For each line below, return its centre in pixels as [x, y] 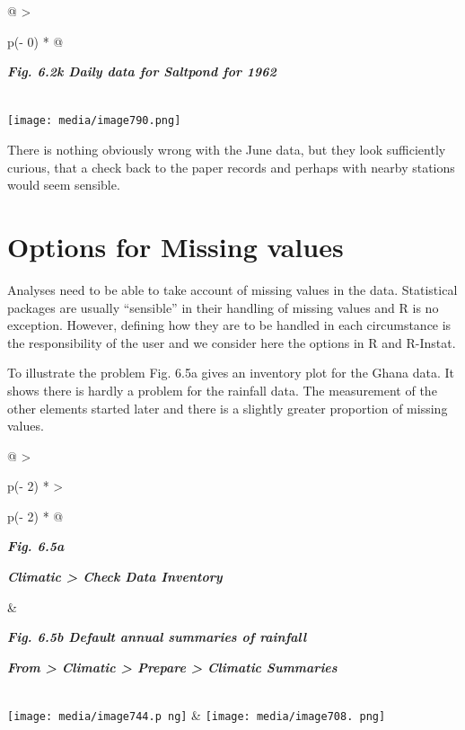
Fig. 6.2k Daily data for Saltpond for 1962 [142, 71]
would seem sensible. [64, 185]
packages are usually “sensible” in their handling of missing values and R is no [223, 307]
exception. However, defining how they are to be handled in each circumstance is [229, 325]
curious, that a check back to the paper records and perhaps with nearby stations [231, 167]
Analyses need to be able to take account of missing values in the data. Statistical [232, 289]
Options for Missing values [175, 246]
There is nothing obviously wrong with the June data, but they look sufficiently [227, 150]
